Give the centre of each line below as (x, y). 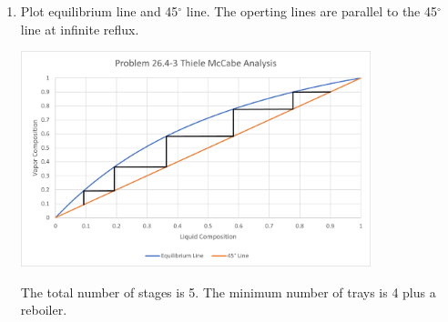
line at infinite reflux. (80, 29)
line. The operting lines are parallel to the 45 (311, 11)
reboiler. (44, 310)
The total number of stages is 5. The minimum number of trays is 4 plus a (228, 292)
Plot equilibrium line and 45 (99, 11)
